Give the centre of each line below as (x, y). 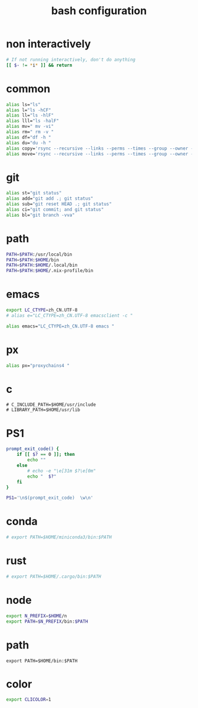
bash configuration (99, 11)
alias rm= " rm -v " (30, 132)
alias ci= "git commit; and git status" (55, 209)
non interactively (49, 44)
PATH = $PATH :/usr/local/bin (39, 254)
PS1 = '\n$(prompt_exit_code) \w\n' (50, 498)
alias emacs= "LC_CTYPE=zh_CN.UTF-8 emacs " (60, 326)
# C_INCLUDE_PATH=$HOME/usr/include (51, 405)
